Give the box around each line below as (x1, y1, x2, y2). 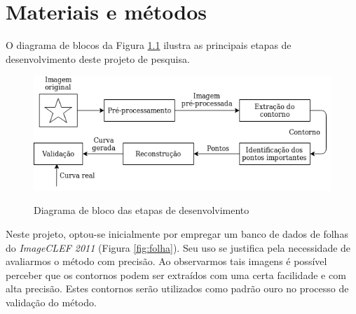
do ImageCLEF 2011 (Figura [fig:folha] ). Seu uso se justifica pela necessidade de (6, 240, 351, 255)
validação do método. (6, 294, 97, 309)
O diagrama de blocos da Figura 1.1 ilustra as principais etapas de (6, 38, 292, 52)
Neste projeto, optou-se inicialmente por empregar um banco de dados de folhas (6, 227, 348, 241)
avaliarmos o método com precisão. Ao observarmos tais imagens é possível (6, 254, 327, 269)
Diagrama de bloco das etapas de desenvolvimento (34, 203, 249, 217)
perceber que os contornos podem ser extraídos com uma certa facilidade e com (6, 267, 346, 282)
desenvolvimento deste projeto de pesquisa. (6, 51, 190, 66)
